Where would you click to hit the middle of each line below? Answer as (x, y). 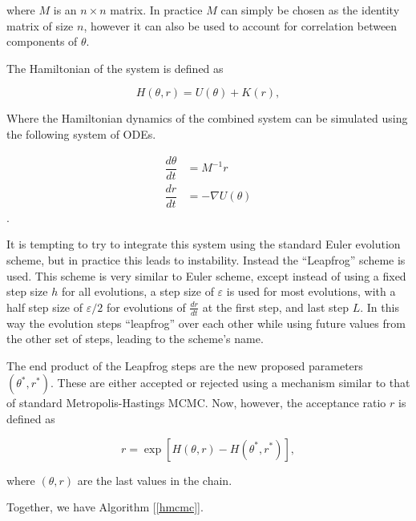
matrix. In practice (156, 10)
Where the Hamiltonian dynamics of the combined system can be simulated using (207, 118)
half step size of (45, 307)
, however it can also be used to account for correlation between (240, 25)
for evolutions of (146, 307)
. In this (380, 307)
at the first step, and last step (275, 307)
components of (42, 41)
